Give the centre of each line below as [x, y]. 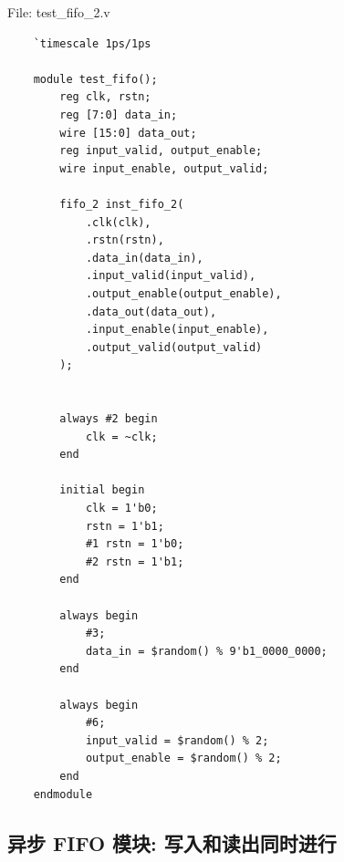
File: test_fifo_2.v [59, 12]
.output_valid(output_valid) [174, 347]
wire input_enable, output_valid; [164, 168]
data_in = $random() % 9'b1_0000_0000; [206, 651]
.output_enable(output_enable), [183, 293]
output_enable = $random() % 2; [183, 758]
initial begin [102, 490]
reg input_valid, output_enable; [161, 151]
